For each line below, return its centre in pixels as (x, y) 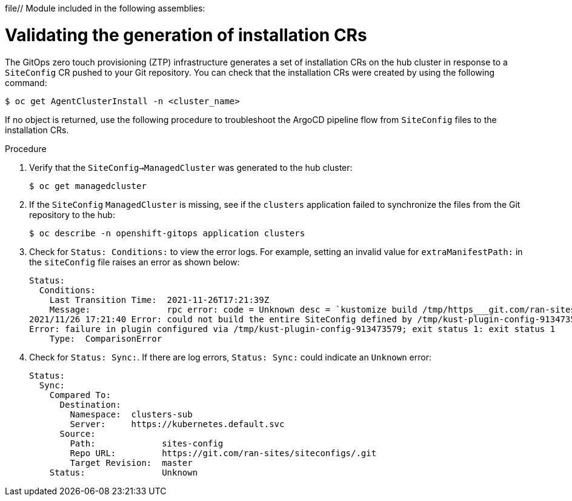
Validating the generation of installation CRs (186, 35)
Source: (78, 433)
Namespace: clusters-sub (131, 414)
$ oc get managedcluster (88, 186)
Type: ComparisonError (106, 338)
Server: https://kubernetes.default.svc (177, 424)
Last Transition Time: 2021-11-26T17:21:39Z (159, 300)
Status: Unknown (124, 472)
